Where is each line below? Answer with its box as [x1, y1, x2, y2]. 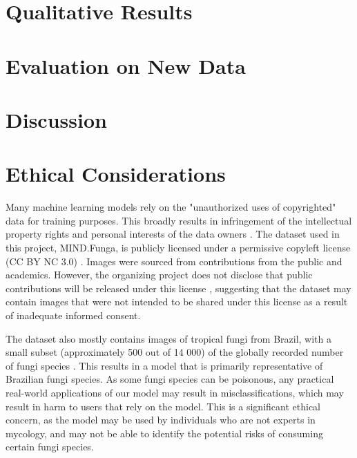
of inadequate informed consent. [6, 308, 141, 322]
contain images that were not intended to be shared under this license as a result [6, 294, 348, 309]
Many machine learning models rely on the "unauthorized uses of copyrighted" [6, 200, 336, 214]
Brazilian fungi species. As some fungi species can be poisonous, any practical [6, 372, 334, 386]
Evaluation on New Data [6, 51, 246, 79]
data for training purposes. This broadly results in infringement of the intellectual [6, 213, 352, 227]
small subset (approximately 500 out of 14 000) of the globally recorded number [6, 345, 344, 359]
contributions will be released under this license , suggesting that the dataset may [6, 280, 351, 295]
